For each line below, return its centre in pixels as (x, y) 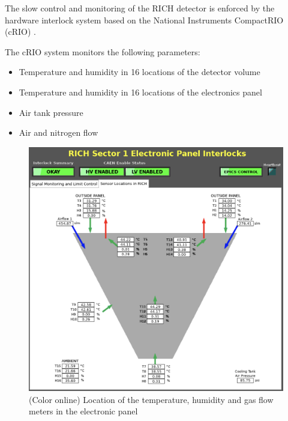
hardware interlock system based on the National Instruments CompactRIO (144, 20)
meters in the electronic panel (83, 411)
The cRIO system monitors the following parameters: (103, 51)
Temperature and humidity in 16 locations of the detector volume (139, 72)
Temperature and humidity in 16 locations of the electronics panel (140, 92)
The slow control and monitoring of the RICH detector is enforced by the (140, 8)
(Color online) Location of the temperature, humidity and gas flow (151, 399)
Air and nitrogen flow (58, 132)
